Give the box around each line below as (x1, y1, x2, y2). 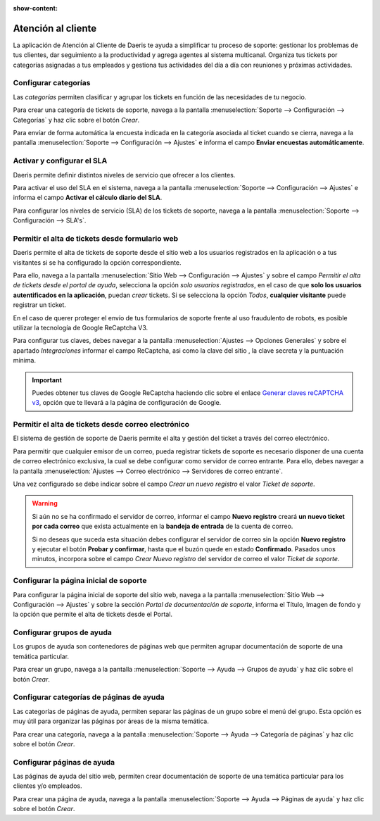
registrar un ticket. (13, 301, 67, 309)
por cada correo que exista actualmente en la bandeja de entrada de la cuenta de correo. (32, 522, 293, 531)
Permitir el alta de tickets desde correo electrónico (13, 420, 190, 430)
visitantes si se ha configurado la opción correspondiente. (13, 258, 182, 267)
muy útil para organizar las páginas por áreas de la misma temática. (13, 717, 209, 725)
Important (32, 375, 63, 384)
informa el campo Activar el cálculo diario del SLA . (13, 194, 163, 202)
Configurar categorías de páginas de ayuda (13, 692, 165, 702)
